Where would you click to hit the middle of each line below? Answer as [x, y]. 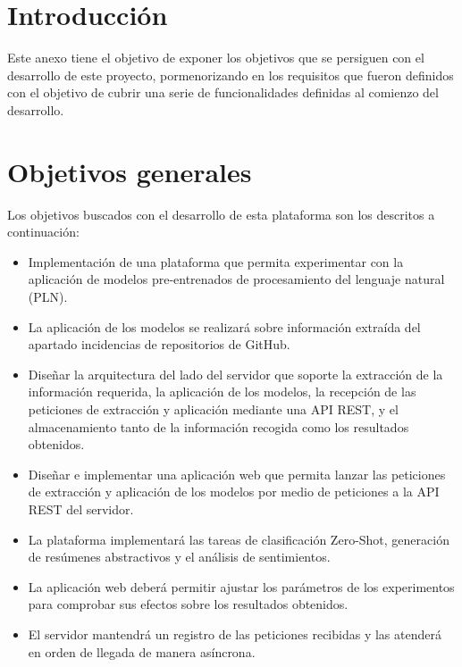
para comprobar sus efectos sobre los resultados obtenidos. [188, 604]
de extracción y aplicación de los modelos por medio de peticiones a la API [234, 492]
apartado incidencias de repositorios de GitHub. [159, 344]
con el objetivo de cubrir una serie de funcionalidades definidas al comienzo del [223, 92]
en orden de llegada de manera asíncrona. [142, 651]
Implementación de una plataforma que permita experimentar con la [216, 261]
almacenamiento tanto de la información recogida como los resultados [218, 426]
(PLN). [48, 296]
